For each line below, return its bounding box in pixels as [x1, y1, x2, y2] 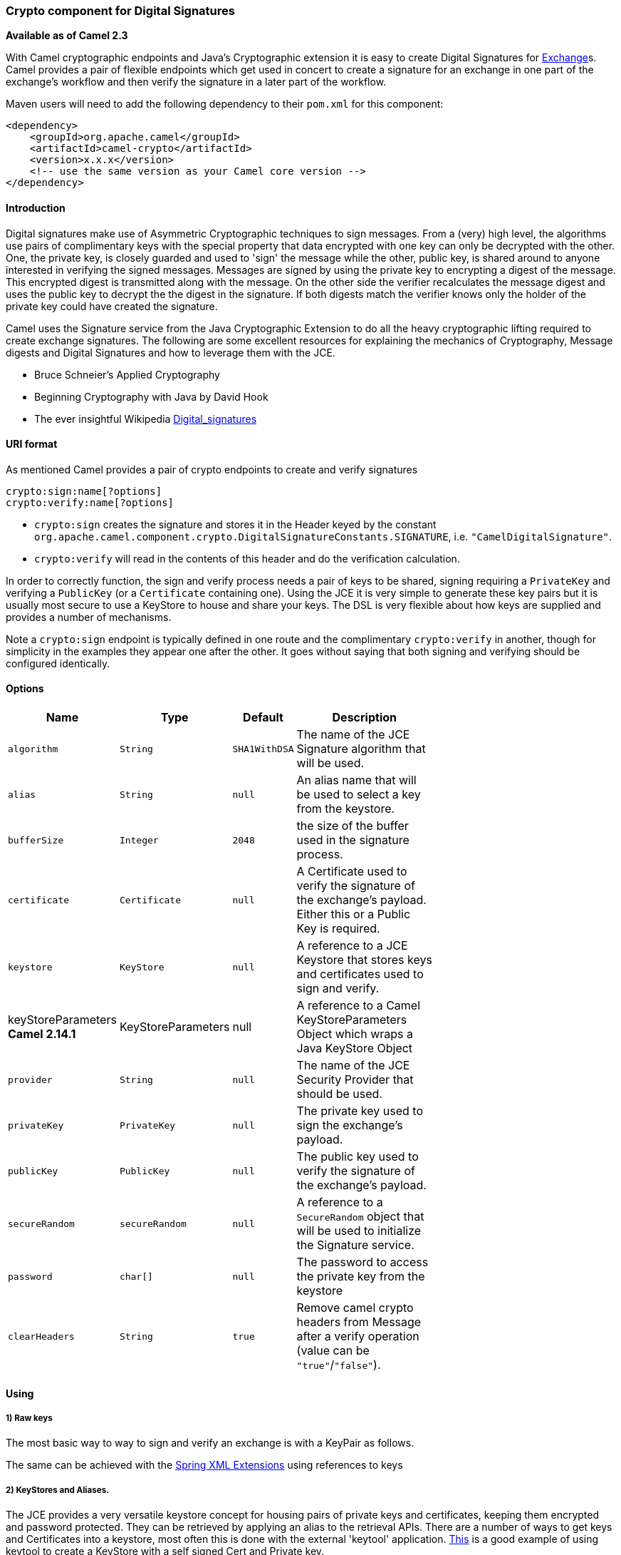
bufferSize [8, 834, 64, 846]
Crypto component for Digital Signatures [6, 4, 235, 18]
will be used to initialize [296, 1223, 422, 1238]
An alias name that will [296, 773, 417, 788]
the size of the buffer [296, 818, 409, 833]
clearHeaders [8, 1330, 75, 1342]
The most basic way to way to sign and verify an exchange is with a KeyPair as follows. [6, 1437, 414, 1449]
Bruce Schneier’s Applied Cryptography [34, 368, 220, 381]
